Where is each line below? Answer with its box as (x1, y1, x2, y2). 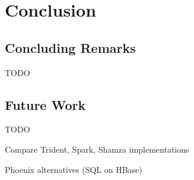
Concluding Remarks (5, 38, 136, 56)
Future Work (5, 95, 86, 113)
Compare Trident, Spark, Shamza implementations (5, 143, 189, 155)
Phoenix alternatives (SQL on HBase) (5, 163, 142, 175)
